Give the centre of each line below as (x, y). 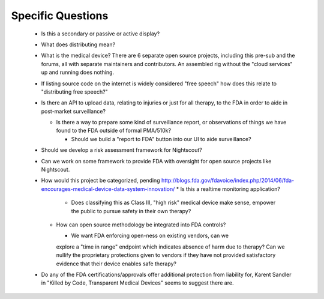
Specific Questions (60, 16)
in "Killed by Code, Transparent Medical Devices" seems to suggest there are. (137, 283)
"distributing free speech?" (74, 92)
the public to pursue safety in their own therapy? (131, 211)
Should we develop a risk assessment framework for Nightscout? (121, 150)
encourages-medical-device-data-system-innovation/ (108, 189)
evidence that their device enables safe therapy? (116, 264)
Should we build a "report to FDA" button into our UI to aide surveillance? (161, 139)
